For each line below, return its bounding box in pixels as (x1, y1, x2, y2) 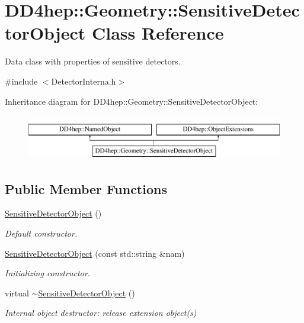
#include (5, 75, 38, 87)
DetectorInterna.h (51, 75, 116, 87)
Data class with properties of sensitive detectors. (5, 55, 181, 67)
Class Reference (92, 21, 224, 45)
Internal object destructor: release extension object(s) (5, 306, 197, 319)
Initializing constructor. (5, 267, 90, 279)
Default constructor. (5, 227, 78, 240)
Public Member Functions (5, 179, 167, 198)
